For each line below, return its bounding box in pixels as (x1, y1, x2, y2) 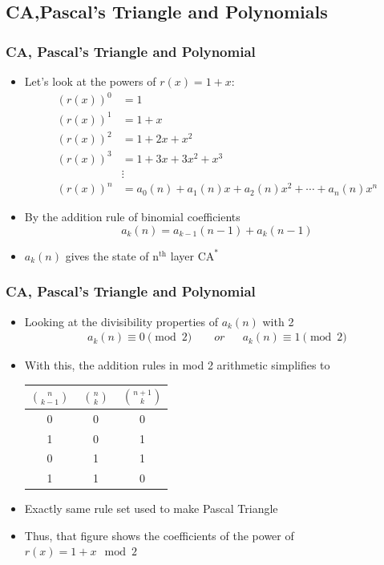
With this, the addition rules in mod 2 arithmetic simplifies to (24, 357, 330, 373)
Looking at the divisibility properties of (24, 313, 218, 329)
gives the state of (65, 247, 149, 264)
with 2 (262, 313, 294, 329)
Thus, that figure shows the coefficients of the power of (24, 527, 294, 543)
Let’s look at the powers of (24, 73, 156, 89)
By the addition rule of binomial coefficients (24, 208, 241, 225)
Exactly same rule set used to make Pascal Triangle (24, 500, 278, 517)
